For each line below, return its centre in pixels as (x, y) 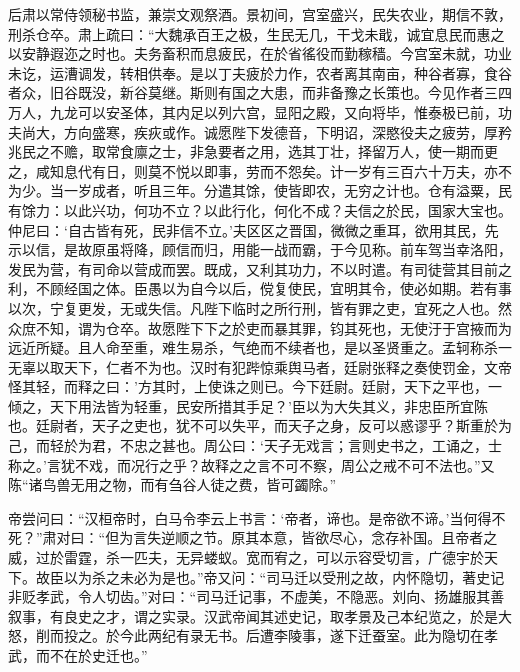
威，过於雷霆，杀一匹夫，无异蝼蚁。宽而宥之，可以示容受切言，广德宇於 (246, 557)
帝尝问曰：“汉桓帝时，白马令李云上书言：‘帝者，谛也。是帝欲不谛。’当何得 (250, 517)
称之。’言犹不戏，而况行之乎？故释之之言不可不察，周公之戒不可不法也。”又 (251, 464)
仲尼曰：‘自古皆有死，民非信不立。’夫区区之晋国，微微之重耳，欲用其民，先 (253, 229)
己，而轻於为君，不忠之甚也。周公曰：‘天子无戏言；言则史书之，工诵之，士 (255, 445)
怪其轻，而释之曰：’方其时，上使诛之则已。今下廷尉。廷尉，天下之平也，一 (255, 386)
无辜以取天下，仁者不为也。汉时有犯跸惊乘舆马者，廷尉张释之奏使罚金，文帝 (260, 366)
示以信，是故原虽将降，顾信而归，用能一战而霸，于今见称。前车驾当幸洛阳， (260, 249)
